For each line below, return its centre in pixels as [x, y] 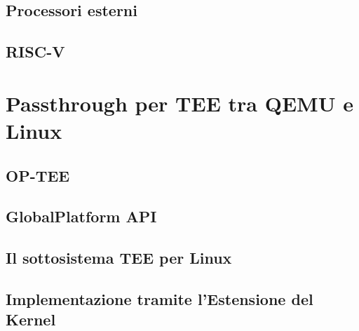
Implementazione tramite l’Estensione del [160, 298]
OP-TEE [38, 175]
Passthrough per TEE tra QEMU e [179, 103]
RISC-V [35, 52]
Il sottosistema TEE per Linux [119, 258]
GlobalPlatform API [81, 216]
